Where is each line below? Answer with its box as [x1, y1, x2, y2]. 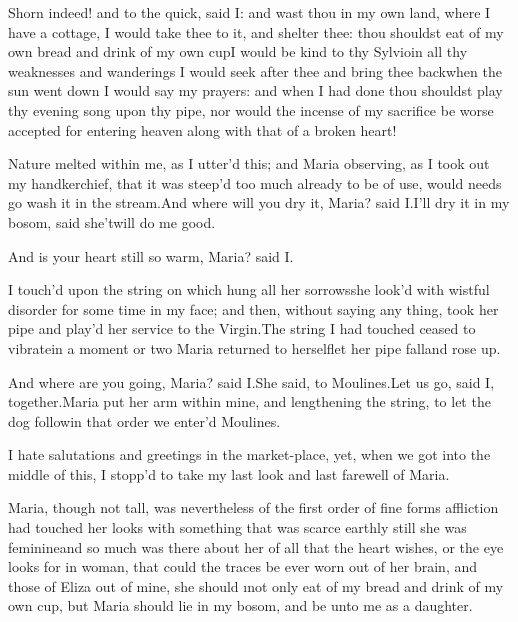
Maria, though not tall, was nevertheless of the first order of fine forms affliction [8, 497, 499, 518]
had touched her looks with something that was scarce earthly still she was [8, 517, 467, 538]
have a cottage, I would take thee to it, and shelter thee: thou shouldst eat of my [8, 21, 504, 42]
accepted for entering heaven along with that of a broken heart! [8, 119, 397, 140]
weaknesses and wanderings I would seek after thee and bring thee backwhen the [8, 60, 502, 81]
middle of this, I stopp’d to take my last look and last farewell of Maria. [8, 463, 450, 484]
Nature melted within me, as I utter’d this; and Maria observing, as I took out [8, 153, 490, 174]
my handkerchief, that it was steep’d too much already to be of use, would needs [8, 172, 502, 193]
